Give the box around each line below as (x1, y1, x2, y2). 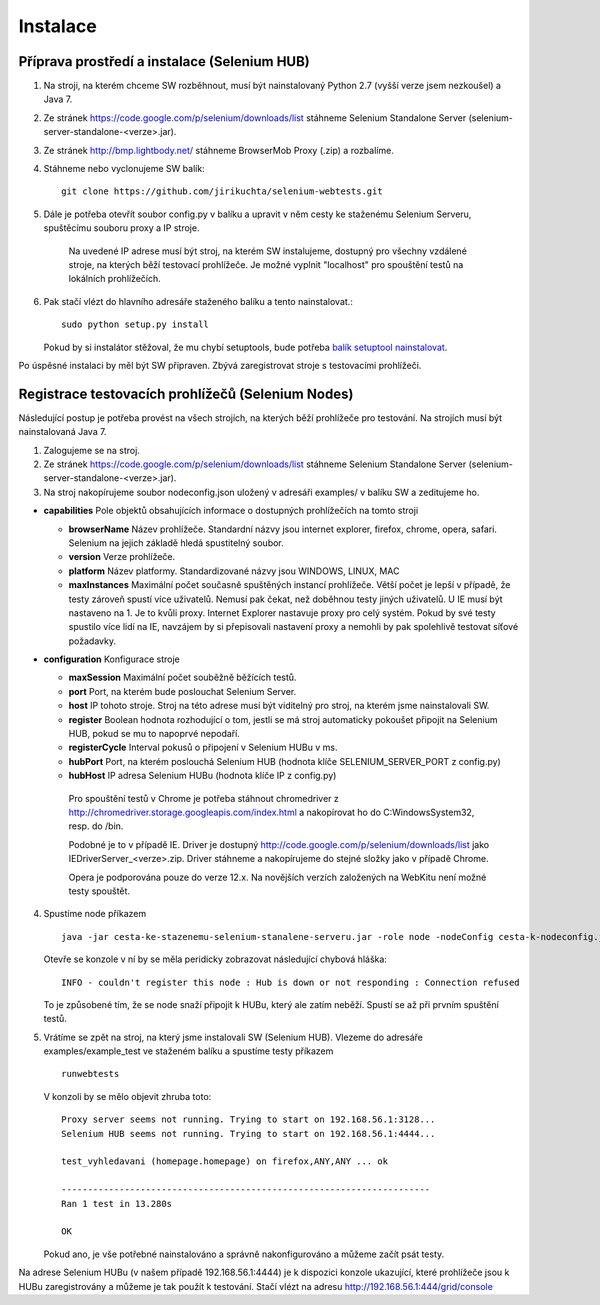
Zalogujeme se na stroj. (43, 444, 140, 456)
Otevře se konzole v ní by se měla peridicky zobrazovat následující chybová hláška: (43, 953, 387, 965)
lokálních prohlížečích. (68, 273, 162, 285)
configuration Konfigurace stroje (43, 653, 180, 665)
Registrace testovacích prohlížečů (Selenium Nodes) (18, 385, 354, 402)
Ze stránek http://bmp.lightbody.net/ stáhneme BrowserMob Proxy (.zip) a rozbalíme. (43, 144, 394, 156)
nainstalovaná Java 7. (18, 426, 107, 438)
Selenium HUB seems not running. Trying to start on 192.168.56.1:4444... (61, 1128, 436, 1139)
